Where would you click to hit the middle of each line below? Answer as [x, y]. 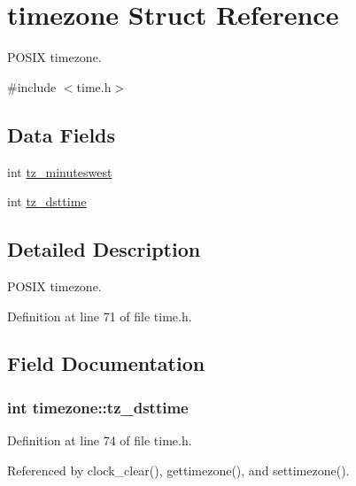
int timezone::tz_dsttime [98, 407]
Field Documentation [106, 363]
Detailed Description [104, 249]
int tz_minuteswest [60, 171]
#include [32, 86]
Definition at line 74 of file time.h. [100, 440]
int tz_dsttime [47, 201]
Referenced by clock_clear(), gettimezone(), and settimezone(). [178, 470]
